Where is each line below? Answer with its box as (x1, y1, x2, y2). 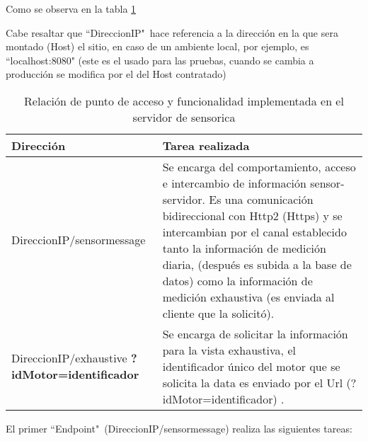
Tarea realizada (162, 137, 250, 154)
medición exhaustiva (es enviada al (162, 288, 335, 305)
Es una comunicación (209, 190, 314, 207)
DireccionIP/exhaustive (11, 350, 127, 367)
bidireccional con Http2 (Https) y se (162, 207, 343, 224)
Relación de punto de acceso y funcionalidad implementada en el (24, 92, 344, 109)
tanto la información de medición (162, 239, 326, 256)
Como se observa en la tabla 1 (6, 1, 137, 16)
